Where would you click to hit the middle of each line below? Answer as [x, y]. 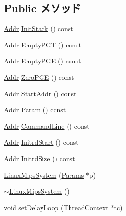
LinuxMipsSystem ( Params [44, 175]
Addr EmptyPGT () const [43, 44]
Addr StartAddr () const [40, 93]
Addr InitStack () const [39, 28]
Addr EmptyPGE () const [42, 61]
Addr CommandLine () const [47, 126]
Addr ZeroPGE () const [39, 77]
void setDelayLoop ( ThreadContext [56, 207]
